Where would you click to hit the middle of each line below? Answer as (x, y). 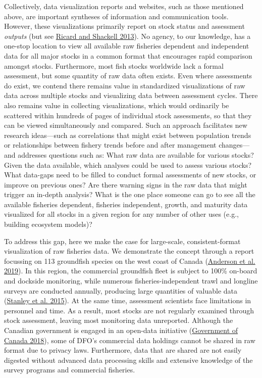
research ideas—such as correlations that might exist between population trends (128, 135)
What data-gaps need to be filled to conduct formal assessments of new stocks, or (130, 175)
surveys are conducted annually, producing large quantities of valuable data (121, 290)
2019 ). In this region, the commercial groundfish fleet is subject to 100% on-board (131, 271)
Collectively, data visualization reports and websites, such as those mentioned (124, 6)
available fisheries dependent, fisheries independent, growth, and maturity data (126, 204)
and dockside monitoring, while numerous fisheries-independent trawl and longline (131, 281)
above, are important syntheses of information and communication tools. (116, 16)
